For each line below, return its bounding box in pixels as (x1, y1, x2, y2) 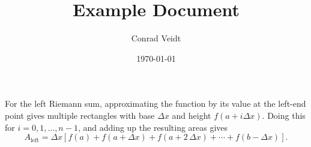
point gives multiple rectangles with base (5, 109, 155, 121)
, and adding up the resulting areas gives (77, 121, 228, 133)
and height (172, 109, 211, 121)
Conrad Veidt (131, 32, 181, 44)
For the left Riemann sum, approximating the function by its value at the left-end (5, 97, 306, 110)
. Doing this (262, 109, 306, 121)
